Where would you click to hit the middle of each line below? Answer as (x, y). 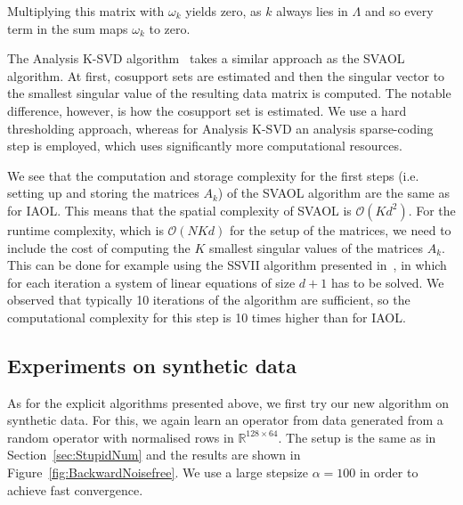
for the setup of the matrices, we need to (340, 229)
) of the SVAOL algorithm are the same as (333, 193)
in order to (389, 472)
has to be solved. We (387, 282)
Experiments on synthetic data (152, 365)
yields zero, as (223, 11)
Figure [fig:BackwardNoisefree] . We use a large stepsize (158, 472)
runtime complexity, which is (85, 229)
